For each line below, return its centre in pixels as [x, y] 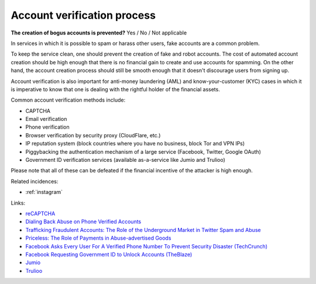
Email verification [46, 119]
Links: [18, 203]
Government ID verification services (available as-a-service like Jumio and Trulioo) [125, 160]
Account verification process [83, 15]
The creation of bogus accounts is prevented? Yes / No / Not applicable [99, 33]
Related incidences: [35, 181]
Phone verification [47, 127]
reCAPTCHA [40, 213]
